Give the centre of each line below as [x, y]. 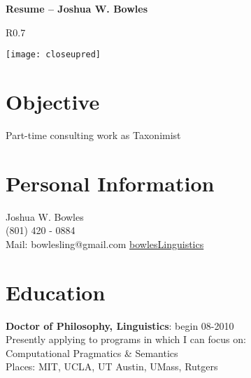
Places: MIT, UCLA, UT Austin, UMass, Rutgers [112, 366]
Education [56, 292]
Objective [53, 102]
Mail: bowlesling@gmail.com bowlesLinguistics [105, 243]
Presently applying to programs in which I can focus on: [126, 339]
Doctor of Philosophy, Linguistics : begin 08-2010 [120, 325]
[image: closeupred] [53, 55]
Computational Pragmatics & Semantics [92, 352]
